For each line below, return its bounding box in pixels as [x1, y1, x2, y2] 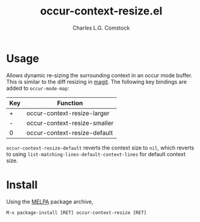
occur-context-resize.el [40, 4, 163, 18]
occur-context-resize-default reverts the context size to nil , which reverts [6, 144, 195, 151]
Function [57, 98, 83, 107]
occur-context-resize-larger [26, 109, 110, 117]
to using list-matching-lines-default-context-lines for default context [6, 150, 186, 157]
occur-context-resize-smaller [26, 119, 114, 127]
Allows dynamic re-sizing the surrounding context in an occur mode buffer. [6, 71, 193, 79]
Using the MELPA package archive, [6, 198, 93, 205]
